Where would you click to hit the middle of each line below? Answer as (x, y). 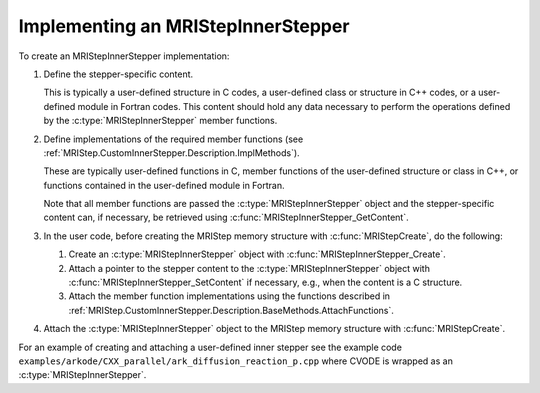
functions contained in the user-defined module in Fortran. (164, 185)
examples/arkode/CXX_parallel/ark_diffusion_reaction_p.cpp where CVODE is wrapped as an (236, 361)
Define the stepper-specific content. (118, 74)
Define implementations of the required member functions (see (173, 139)
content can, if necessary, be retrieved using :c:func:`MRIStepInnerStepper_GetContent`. (226, 217)
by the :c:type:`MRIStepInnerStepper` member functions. (160, 121)
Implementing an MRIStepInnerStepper (184, 26)
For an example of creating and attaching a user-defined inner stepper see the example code (210, 347)
